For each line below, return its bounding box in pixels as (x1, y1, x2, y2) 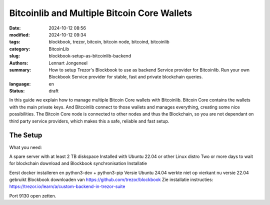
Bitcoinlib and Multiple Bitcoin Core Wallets (9, 7, 192, 18)
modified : (9, 31, 30, 37)
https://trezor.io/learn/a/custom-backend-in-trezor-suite (9, 183, 125, 189)
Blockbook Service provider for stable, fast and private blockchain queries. (48, 74, 203, 80)
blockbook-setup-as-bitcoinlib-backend (48, 53, 131, 59)
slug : (9, 53, 20, 59)
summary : (9, 66, 31, 72)
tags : (9, 39, 20, 45)
